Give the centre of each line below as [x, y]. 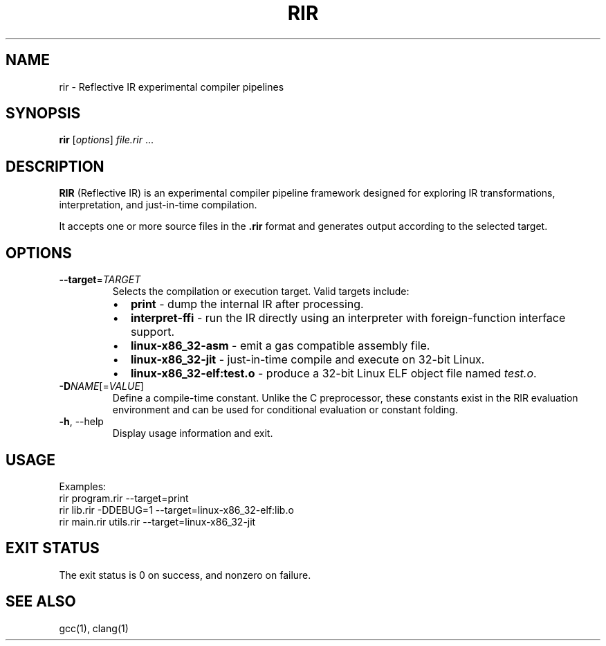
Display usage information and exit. [193, 433]
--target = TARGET [100, 280]
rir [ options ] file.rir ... [107, 140]
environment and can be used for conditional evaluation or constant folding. [285, 410]
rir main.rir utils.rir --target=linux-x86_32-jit [157, 521]
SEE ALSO [41, 602]
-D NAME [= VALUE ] [101, 386]
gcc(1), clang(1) [94, 628]
